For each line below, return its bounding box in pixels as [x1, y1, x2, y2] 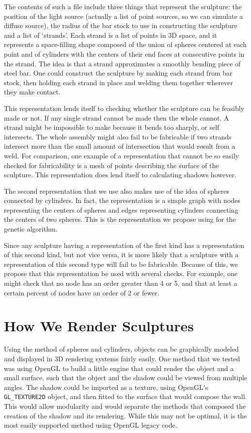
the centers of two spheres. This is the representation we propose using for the [4, 214, 236, 224]
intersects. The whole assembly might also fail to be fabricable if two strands [4, 131, 232, 141]
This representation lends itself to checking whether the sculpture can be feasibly [4, 103, 245, 113]
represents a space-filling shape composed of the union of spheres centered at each [4, 39, 247, 49]
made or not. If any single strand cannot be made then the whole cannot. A [4, 112, 229, 123]
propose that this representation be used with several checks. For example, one [4, 268, 237, 278]
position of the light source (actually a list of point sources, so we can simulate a [4, 11, 243, 21]
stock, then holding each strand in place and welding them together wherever [4, 77, 233, 87]
